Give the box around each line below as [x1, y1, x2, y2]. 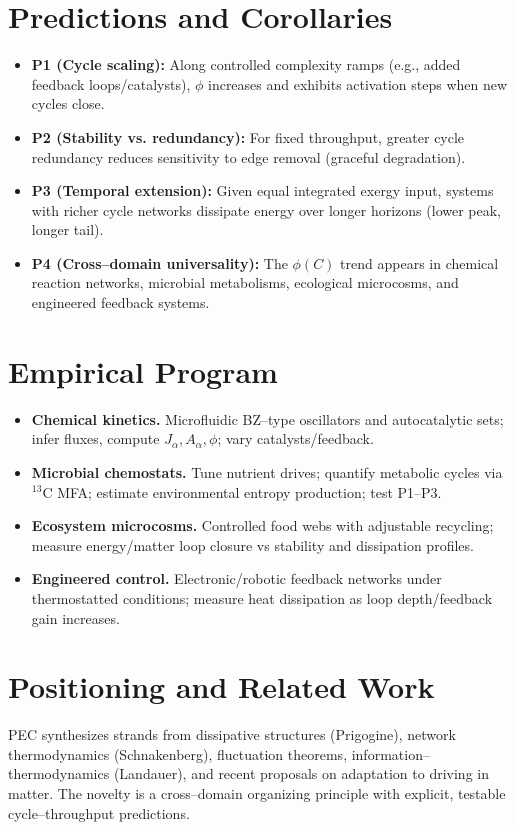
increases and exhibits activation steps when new [207, 73, 508, 94]
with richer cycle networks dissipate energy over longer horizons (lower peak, [31, 199, 501, 220]
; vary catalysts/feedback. [217, 428, 374, 449]
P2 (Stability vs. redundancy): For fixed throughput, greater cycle [31, 126, 465, 147]
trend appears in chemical [340, 252, 499, 273]
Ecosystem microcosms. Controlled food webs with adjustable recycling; [31, 515, 494, 536]
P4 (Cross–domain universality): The [31, 252, 288, 273]
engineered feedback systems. [31, 292, 210, 313]
